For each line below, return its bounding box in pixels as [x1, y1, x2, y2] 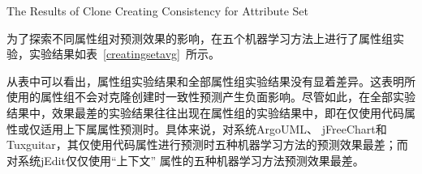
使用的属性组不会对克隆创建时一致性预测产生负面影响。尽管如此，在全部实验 [6, 88, 416, 105]
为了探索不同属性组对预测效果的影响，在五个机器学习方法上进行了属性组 [6, 29, 393, 46]
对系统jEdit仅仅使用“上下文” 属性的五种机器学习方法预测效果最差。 [6, 151, 364, 168]
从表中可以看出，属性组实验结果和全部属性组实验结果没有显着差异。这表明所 [6, 72, 416, 89]
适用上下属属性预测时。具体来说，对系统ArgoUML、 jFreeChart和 [40, 120, 387, 137]
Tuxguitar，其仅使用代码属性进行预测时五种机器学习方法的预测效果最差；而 [6, 136, 408, 153]
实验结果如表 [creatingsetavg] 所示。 [28, 45, 221, 62]
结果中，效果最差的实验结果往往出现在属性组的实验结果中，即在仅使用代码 [6, 104, 404, 121]
